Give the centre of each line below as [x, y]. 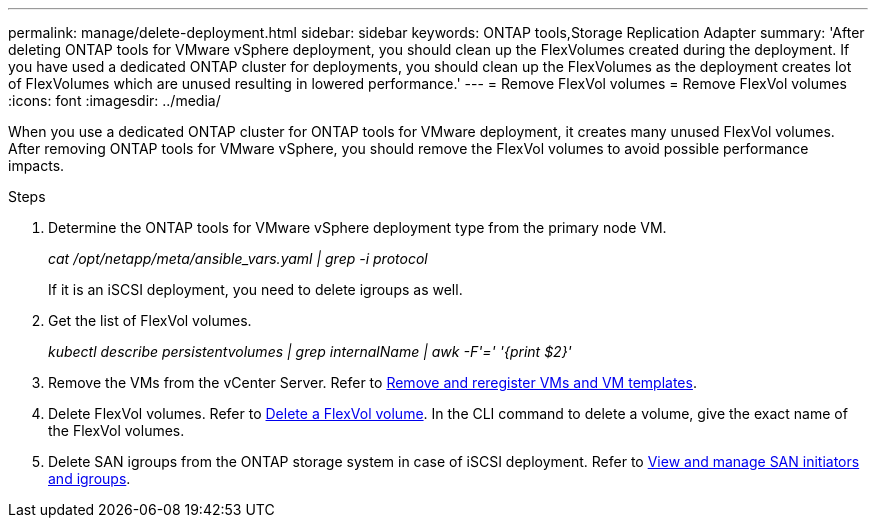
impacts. [36, 165]
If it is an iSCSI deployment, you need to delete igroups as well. [255, 289]
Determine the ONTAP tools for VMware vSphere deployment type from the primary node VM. [357, 227]
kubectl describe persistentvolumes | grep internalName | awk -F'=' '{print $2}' [310, 351]
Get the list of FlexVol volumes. [150, 320]
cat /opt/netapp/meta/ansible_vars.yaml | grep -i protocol [238, 258]
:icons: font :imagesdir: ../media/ [114, 100]
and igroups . [89, 478]
